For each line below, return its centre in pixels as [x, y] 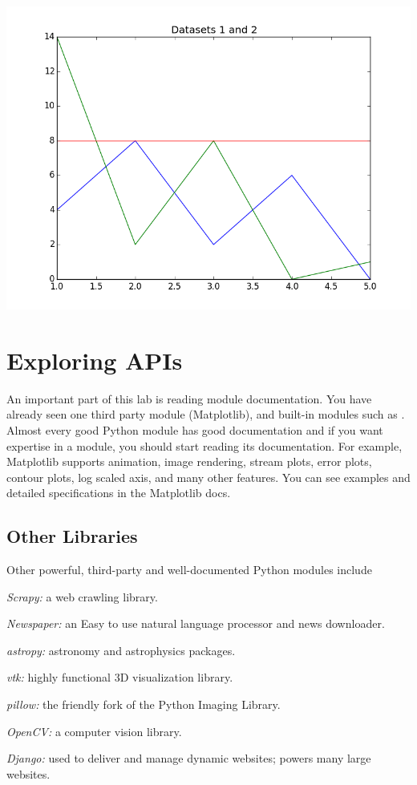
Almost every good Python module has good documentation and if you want [195, 429]
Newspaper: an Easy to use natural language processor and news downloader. [196, 623]
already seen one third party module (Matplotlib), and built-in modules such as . [206, 414]
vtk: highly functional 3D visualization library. [120, 677]
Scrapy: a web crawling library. [82, 596]
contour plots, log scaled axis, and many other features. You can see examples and [208, 477]
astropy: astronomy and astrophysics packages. [121, 650]
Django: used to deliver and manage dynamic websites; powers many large [189, 758]
